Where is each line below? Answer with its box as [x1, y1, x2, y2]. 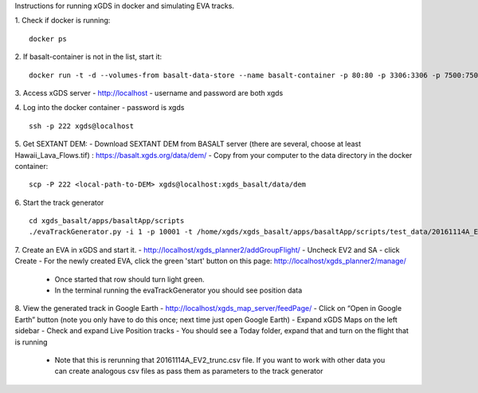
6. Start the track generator [14, 198, 104, 207]
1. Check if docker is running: [14, 16, 111, 26]
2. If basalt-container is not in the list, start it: [14, 52, 163, 61]
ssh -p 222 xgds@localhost [29, 121, 135, 131]
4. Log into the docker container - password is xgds [14, 103, 185, 112]
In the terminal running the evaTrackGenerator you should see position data [54, 285, 303, 295]
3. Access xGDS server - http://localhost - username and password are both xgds [14, 88, 284, 97]
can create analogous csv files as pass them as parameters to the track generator [54, 367, 323, 376]
